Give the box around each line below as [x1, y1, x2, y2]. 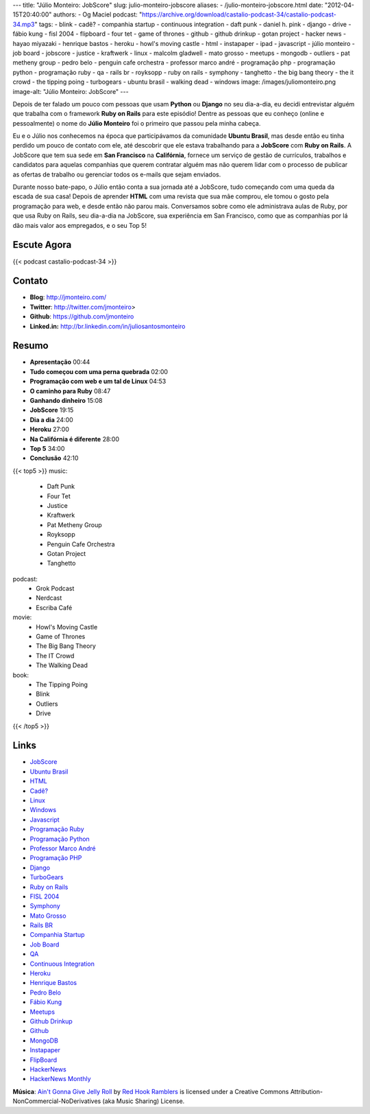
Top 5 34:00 [29, 445, 65, 452]
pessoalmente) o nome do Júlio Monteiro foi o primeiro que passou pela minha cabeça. [12, 119, 261, 127]
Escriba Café [36, 603, 73, 612]
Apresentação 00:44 [29, 358, 90, 367]
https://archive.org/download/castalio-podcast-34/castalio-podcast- [141, 10, 337, 19]
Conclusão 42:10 [29, 454, 79, 463]
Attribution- [290, 1087, 323, 1095]
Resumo [12, 340, 49, 351]
